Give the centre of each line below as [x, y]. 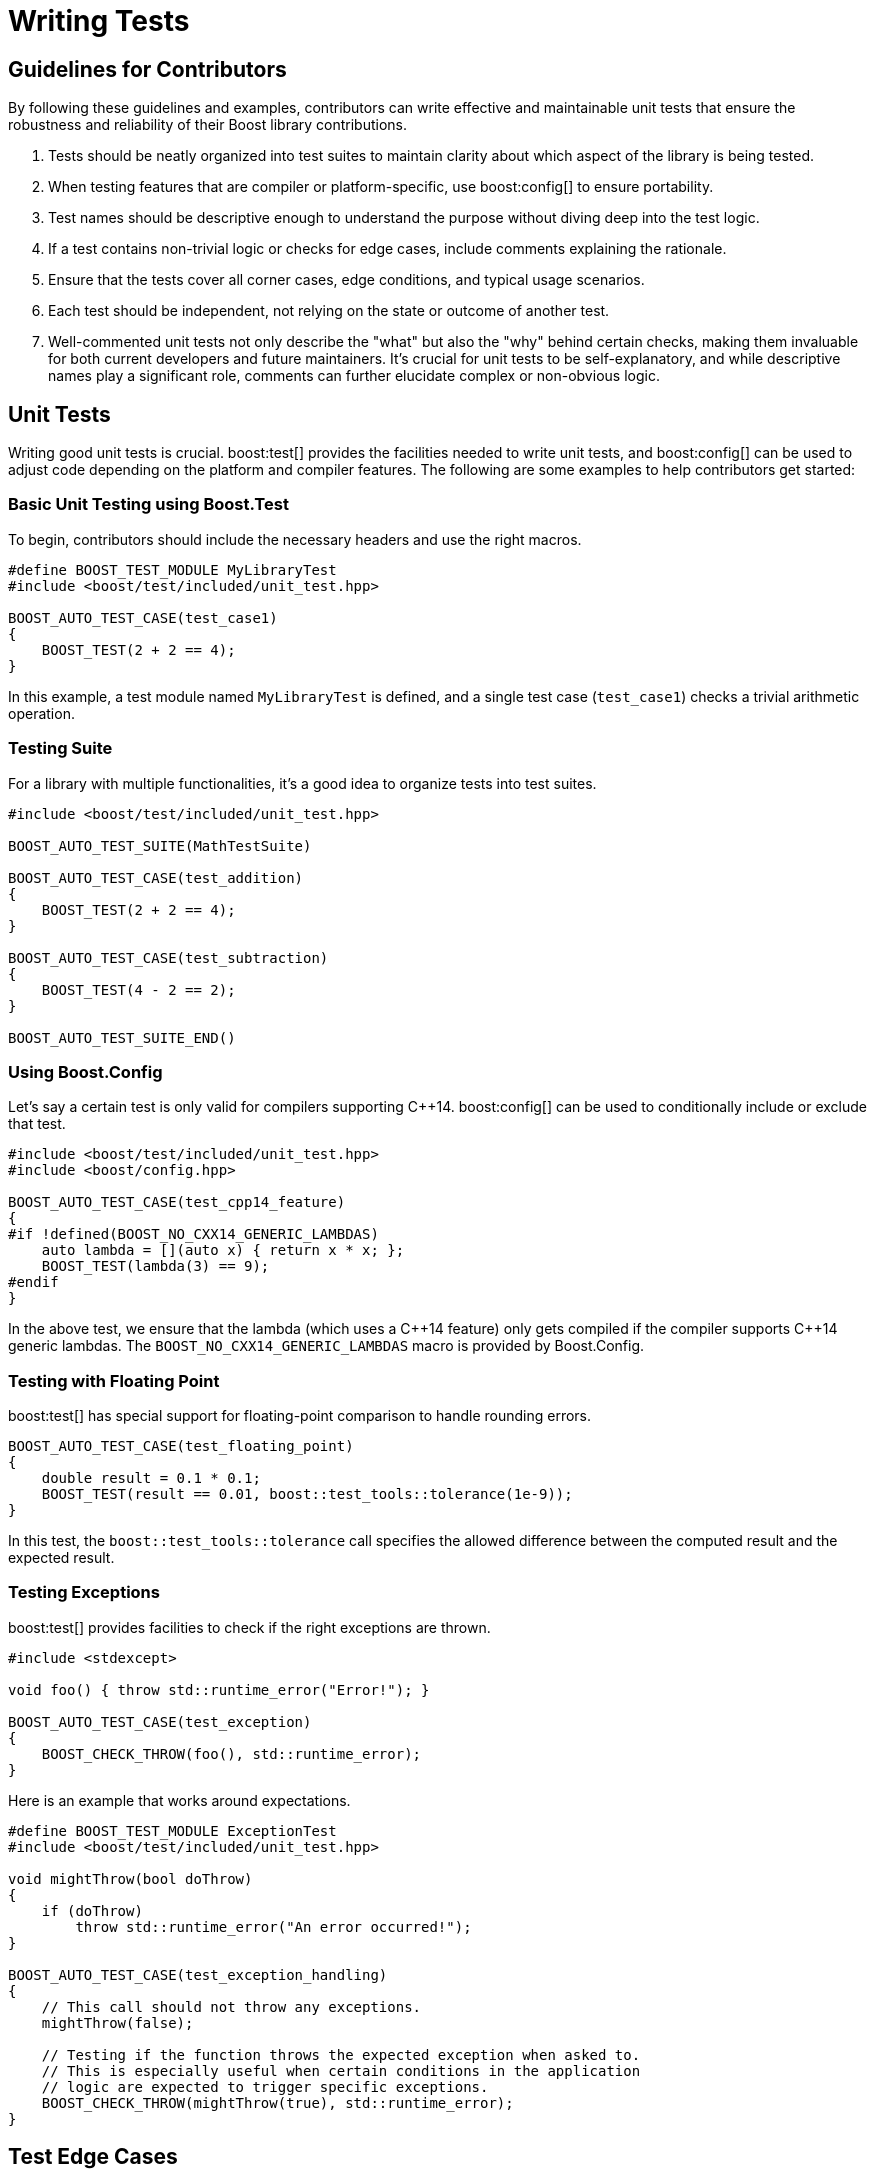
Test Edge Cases [93, 2157]
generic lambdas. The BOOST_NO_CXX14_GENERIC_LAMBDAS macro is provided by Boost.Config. [326, 1346]
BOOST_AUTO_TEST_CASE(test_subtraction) [168, 957]
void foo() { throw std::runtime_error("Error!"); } [219, 1689]
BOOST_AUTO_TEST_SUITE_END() [122, 1037]
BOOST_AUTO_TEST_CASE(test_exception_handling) [198, 1974]
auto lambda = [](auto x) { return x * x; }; [223, 1250]
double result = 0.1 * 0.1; [151, 1478]
